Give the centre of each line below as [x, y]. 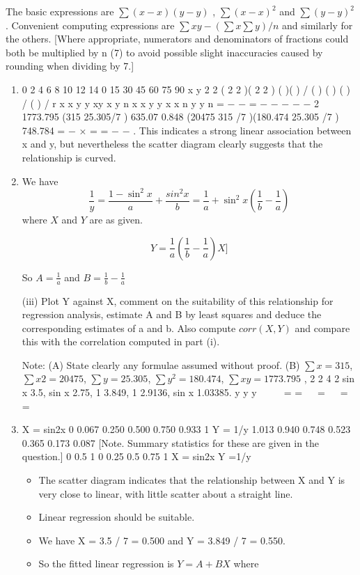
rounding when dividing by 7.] [70, 66]
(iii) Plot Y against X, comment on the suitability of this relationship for [178, 300]
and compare [322, 328]
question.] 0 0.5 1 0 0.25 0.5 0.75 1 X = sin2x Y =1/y [136, 456]
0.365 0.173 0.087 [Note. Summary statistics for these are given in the [171, 442]
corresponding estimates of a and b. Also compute [129, 328]
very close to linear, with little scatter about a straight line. [166, 493]
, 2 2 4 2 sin [329, 378]
